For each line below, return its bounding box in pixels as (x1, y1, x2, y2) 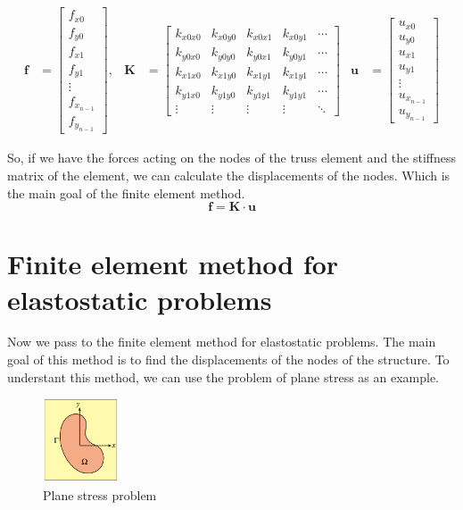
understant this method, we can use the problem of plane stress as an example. (7, 367, 440, 386)
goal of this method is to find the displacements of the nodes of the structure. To (7, 350, 450, 369)
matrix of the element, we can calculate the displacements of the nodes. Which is (7, 165, 451, 184)
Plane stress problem (43, 485, 157, 504)
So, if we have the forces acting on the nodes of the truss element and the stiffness (7, 148, 456, 167)
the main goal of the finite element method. (7, 183, 245, 202)
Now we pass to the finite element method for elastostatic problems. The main (7, 332, 436, 351)
